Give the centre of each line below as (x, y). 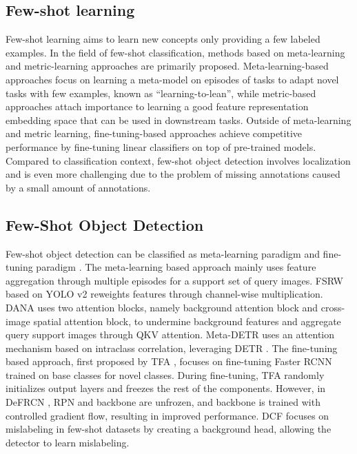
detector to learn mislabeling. (68, 442)
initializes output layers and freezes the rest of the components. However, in (166, 388)
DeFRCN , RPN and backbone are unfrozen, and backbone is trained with (163, 402)
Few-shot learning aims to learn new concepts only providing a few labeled (163, 39)
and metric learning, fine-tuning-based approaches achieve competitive (154, 133)
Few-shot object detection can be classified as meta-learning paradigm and (163, 253)
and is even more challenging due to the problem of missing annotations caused (173, 174)
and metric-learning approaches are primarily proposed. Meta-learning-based (167, 66)
